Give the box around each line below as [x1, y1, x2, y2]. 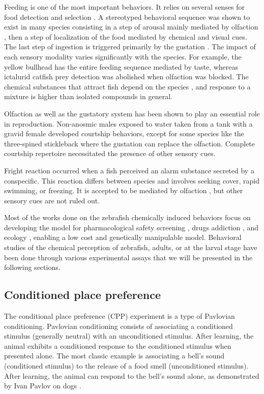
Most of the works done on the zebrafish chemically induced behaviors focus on [4, 212, 251, 223]
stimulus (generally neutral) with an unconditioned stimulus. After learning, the [4, 330, 254, 341]
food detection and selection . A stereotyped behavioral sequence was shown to [4, 11, 250, 22]
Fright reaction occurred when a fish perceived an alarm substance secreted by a [4, 165, 254, 175]
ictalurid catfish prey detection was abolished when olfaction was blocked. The [4, 71, 249, 82]
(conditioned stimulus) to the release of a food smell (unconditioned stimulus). [4, 360, 249, 371]
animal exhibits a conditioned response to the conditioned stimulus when [4, 340, 231, 351]
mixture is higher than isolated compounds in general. [4, 91, 172, 102]
